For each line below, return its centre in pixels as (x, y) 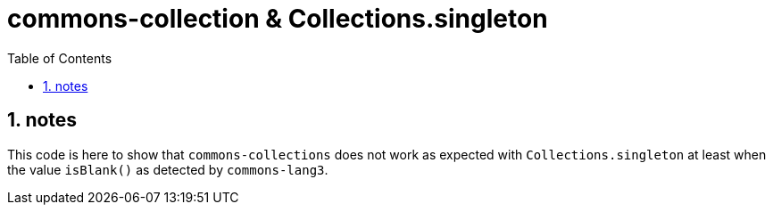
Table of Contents (60, 58)
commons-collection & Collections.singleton (278, 19)
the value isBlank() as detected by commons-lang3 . (168, 169)
